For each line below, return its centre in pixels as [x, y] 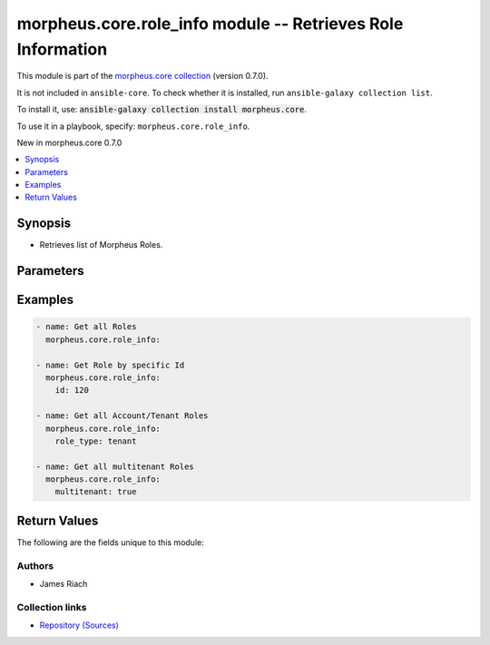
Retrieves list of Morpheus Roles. [101, 245]
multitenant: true [96, 492]
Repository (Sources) [79, 625]
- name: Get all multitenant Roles [115, 466]
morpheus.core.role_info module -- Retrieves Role [210, 24]
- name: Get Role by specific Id [110, 365]
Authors [35, 565]
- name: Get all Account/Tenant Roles [122, 416]
